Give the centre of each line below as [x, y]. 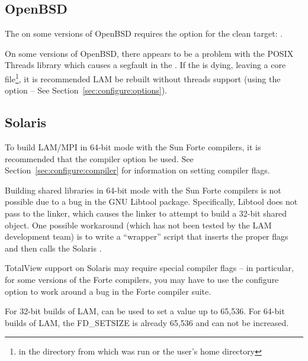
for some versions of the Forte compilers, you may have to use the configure [142, 279]
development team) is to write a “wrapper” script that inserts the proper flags [147, 236]
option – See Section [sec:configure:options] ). [86, 90]
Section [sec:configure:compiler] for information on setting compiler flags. [137, 170]
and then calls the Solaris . [53, 248]
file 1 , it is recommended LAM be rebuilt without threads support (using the [143, 78]
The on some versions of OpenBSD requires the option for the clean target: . [144, 33]
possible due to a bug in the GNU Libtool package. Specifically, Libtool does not [151, 202]
